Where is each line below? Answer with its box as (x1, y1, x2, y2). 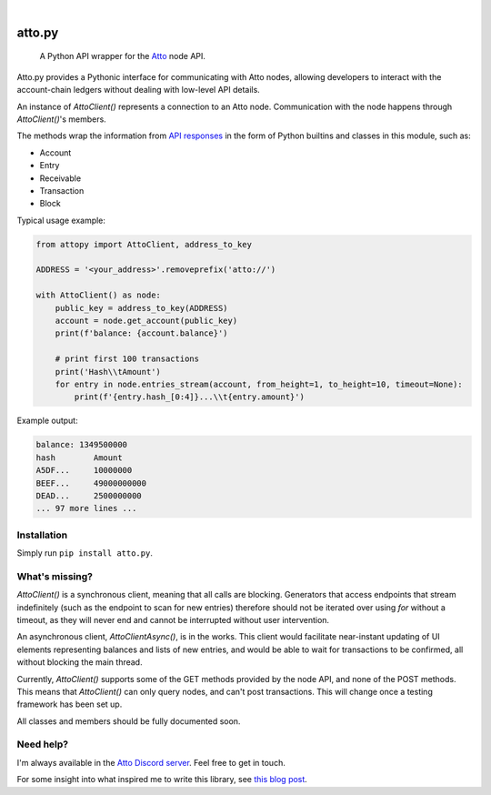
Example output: (16, 415, 78, 427)
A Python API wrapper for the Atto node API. (39, 51, 206, 62)
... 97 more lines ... (35, 503, 137, 514)
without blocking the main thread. (16, 657, 143, 668)
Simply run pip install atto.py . (16, 548, 154, 559)
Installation (16, 528, 68, 541)
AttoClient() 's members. (16, 114, 106, 125)
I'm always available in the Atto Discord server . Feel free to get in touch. (16, 757, 286, 768)
